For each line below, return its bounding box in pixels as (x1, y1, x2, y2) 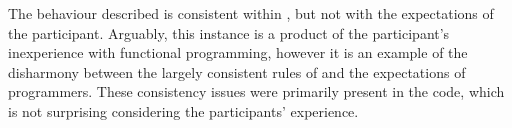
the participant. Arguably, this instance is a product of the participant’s (8, 22, 450, 43)
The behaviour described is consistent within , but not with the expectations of (8, 3, 494, 23)
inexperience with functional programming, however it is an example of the (8, 42, 468, 63)
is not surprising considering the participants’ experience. (8, 100, 359, 121)
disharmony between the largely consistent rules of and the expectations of (8, 61, 466, 82)
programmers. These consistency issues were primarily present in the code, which (8, 81, 505, 102)
